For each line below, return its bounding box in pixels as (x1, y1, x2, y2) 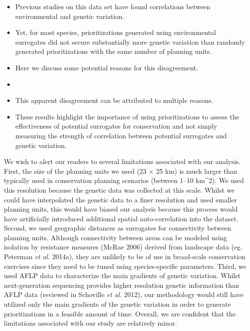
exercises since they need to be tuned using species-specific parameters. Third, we (4, 261, 247, 271)
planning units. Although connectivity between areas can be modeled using (4, 232, 227, 242)
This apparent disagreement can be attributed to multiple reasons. (15, 95, 214, 105)
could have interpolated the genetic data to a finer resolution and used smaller (4, 194, 237, 204)
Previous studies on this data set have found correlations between (15, 1, 211, 11)
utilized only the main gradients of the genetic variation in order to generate (4, 299, 231, 309)
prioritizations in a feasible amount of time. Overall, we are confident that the (4, 308, 236, 318)
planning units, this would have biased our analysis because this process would (4, 204, 238, 214)
